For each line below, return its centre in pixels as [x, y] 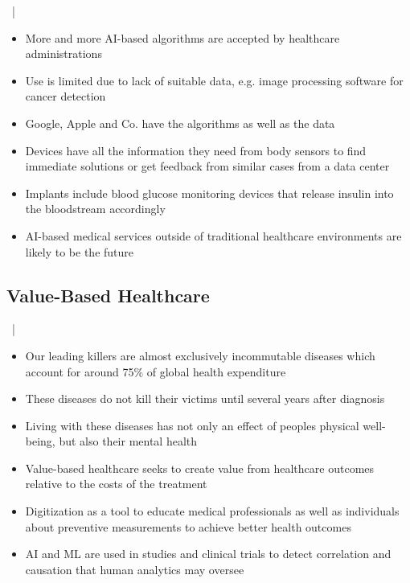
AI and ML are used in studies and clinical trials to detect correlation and [208, 554]
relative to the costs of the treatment [116, 484]
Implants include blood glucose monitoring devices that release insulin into [209, 193]
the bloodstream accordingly [95, 209]
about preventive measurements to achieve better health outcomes [188, 526]
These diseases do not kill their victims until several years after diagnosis [205, 398]
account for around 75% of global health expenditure [156, 371]
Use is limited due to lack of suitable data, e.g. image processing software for [214, 80]
